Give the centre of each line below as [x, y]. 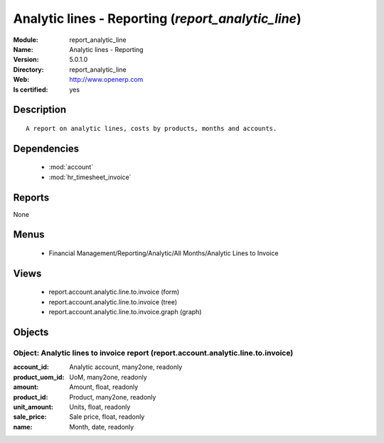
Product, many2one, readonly [113, 397]
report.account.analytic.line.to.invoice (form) [114, 292]
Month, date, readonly [102, 427]
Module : [26, 40]
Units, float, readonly [100, 407]
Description [40, 110]
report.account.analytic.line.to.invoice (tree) [113, 301]
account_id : [31, 367]
